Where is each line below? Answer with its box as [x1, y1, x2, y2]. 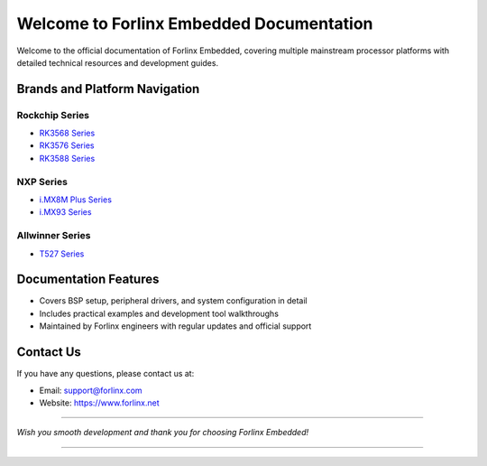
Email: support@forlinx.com [39, 385, 143, 396]
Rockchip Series [16, 108, 90, 121]
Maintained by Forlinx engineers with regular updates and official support [39, 321, 312, 331]
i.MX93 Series [39, 207, 92, 218]
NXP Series [16, 175, 68, 188]
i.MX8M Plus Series [39, 194, 113, 205]
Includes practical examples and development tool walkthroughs [39, 308, 280, 319]
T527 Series [39, 248, 85, 259]
